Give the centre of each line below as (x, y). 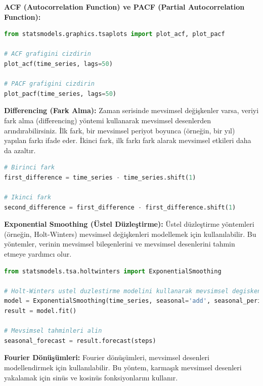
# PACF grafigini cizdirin (49, 84)
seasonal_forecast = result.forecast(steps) (80, 341)
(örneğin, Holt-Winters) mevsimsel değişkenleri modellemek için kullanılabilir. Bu (130, 234)
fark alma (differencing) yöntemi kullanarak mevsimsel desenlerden (108, 120)
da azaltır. (20, 150)
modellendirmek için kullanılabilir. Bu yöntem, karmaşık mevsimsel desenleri (123, 367)
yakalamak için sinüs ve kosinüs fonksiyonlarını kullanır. (91, 377)
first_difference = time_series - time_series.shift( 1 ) (100, 177)
